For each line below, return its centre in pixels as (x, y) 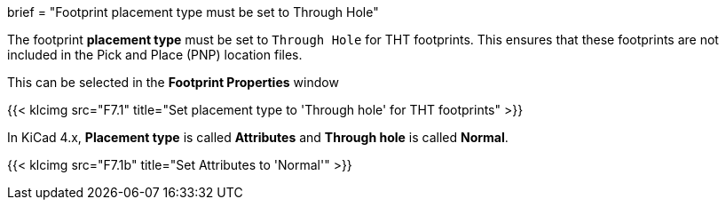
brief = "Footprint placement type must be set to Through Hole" (193, 12)
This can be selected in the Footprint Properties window (173, 82)
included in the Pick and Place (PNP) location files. (155, 55)
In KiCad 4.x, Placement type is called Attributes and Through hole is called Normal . (258, 137)
